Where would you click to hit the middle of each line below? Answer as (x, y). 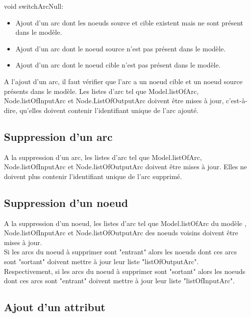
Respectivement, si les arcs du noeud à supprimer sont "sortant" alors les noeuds (125, 271)
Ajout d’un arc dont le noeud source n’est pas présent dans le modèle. (121, 48)
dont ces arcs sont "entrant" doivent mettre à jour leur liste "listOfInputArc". (119, 281)
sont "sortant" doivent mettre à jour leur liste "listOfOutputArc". (101, 261)
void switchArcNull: (34, 6)
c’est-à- (237, 101)
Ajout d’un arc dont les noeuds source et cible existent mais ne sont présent (129, 22)
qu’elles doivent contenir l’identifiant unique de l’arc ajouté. (109, 110)
